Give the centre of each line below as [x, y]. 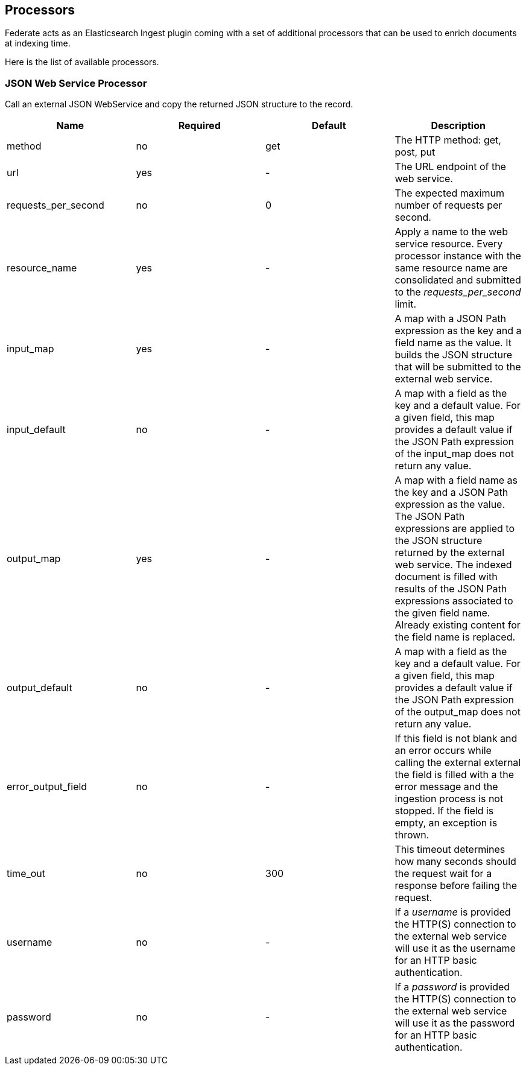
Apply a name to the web [451, 232]
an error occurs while [443, 751]
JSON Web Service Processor [76, 83]
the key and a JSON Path [452, 492]
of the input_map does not [454, 454]
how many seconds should [455, 862]
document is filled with [446, 577]
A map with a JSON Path [451, 319]
